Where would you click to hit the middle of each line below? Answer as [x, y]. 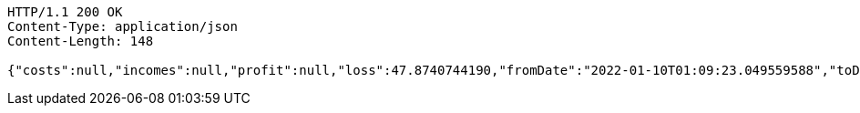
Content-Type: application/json [123, 26]
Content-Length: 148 [81, 41]
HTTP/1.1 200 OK [65, 12]
